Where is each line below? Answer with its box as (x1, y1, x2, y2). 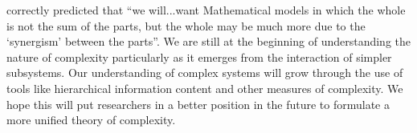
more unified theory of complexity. (6, 111, 176, 128)
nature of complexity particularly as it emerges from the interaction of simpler (6, 48, 392, 65)
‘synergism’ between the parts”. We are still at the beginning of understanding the (6, 33, 411, 50)
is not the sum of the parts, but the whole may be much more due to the (6, 17, 366, 34)
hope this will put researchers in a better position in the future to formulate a (6, 95, 390, 112)
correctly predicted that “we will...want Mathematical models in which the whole (6, 2, 406, 18)
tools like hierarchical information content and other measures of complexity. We (6, 79, 403, 96)
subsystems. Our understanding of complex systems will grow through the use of (6, 64, 403, 81)
